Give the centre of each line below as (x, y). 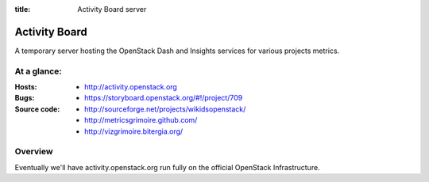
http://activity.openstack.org (131, 87)
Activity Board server (112, 9)
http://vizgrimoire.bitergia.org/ (134, 131)
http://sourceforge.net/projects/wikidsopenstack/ (165, 109)
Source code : (37, 109)
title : (23, 9)
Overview (34, 152)
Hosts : (26, 87)
